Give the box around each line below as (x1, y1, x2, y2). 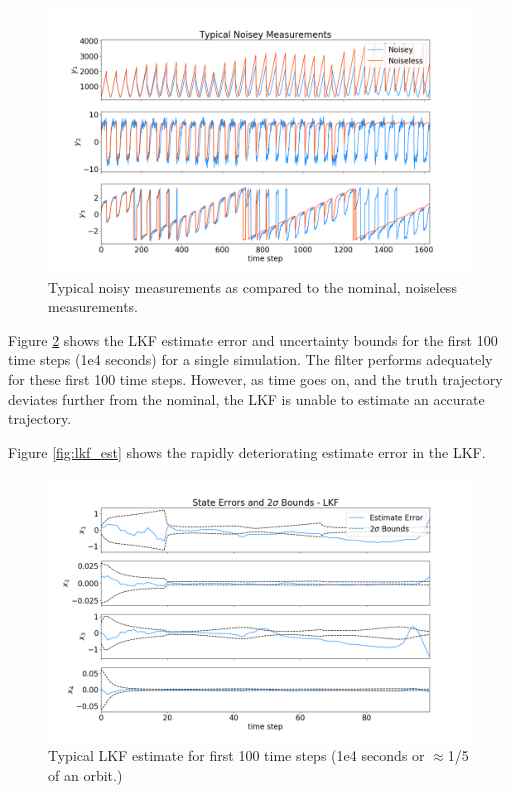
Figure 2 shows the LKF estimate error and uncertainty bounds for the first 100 (8, 329, 498, 350)
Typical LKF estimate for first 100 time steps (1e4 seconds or (48, 744, 425, 765)
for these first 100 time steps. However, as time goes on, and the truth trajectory (8, 368, 503, 389)
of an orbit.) (48, 764, 123, 785)
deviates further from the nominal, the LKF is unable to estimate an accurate (8, 388, 485, 409)
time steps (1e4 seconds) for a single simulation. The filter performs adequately (8, 349, 493, 370)
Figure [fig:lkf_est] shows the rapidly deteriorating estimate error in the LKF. (8, 441, 486, 462)
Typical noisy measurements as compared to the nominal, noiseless (48, 276, 457, 297)
